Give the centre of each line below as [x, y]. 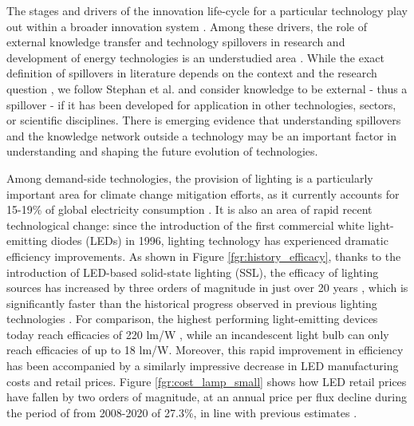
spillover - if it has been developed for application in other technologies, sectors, [201, 104]
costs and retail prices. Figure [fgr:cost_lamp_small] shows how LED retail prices [207, 381]
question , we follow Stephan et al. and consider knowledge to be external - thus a [207, 88]
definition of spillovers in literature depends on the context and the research [192, 73]
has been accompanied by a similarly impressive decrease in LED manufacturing [203, 366]
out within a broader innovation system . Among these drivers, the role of [187, 26]
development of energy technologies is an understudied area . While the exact [196, 57]
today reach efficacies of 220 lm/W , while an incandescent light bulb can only [198, 334]
